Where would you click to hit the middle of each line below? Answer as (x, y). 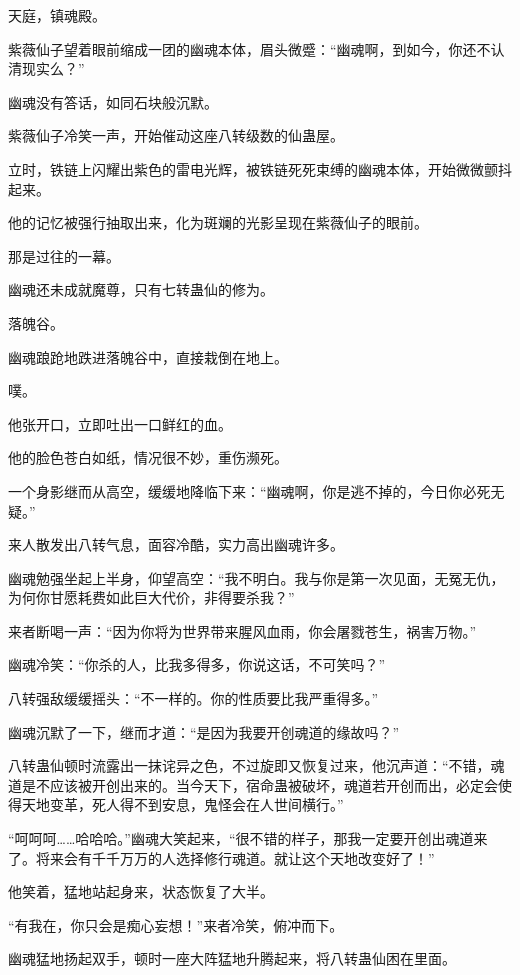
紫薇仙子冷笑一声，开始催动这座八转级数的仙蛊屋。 (176, 135)
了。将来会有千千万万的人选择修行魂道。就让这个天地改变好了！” (221, 857)
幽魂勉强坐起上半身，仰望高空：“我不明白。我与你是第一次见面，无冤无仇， (256, 577)
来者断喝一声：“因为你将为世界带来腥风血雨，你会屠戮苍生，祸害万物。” (242, 630)
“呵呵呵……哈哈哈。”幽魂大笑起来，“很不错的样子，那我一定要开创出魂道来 (248, 838)
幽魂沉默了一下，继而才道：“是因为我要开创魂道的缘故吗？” (204, 731)
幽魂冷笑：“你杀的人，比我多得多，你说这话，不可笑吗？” (197, 664)
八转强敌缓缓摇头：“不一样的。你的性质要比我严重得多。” (193, 698)
